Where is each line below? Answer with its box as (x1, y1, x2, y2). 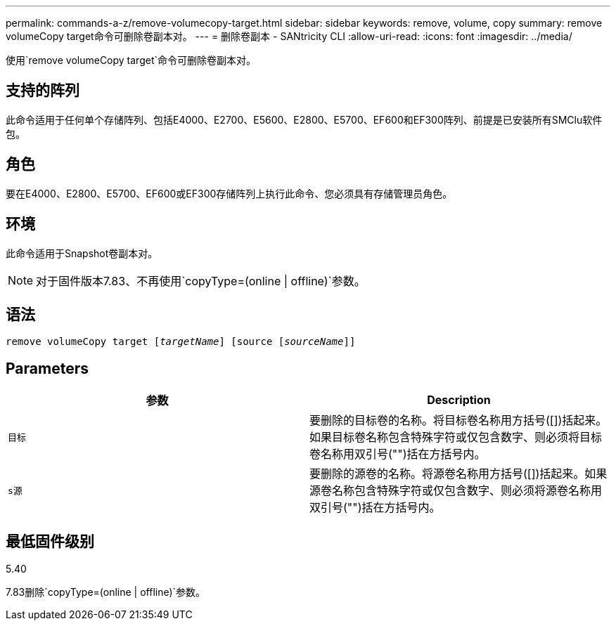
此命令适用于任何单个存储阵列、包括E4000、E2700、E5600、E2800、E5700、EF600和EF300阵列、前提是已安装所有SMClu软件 (6, 113, 603, 126)
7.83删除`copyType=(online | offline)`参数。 (6, 586, 206, 599)
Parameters (6, 359, 89, 377)
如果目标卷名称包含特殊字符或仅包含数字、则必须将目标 (309, 430, 603, 445)
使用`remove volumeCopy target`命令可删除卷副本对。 (6, 54, 257, 66)
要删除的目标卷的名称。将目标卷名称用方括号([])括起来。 (309, 413, 608, 428)
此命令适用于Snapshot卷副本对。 (6, 247, 158, 259)
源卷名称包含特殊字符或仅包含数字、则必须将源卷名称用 (309, 483, 603, 498)
